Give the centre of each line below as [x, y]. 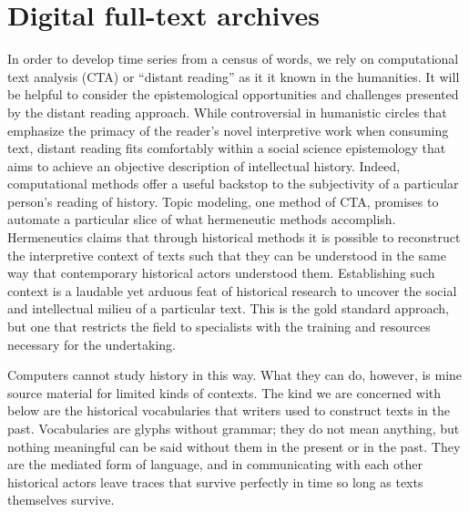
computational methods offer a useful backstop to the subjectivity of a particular [233, 184]
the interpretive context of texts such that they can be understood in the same [227, 255]
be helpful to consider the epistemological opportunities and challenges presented [233, 94]
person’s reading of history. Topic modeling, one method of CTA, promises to [223, 201]
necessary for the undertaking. [92, 344]
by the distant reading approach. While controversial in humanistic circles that [227, 112]
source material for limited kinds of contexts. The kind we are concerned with [224, 392]
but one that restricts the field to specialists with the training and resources [219, 327]
